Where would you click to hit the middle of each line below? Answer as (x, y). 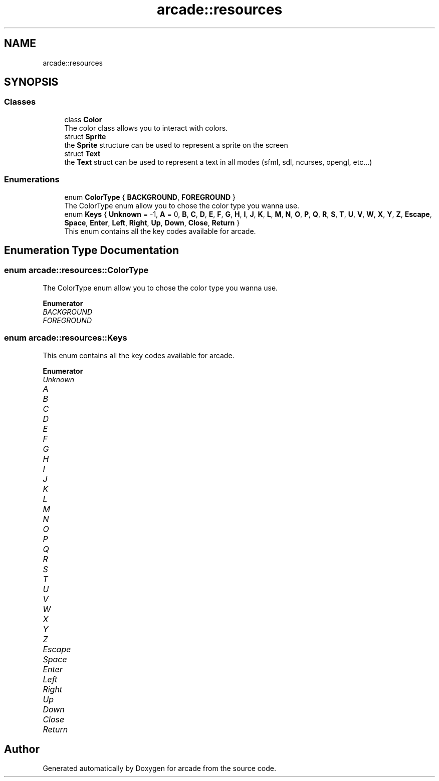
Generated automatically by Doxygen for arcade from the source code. (159, 768)
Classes (20, 102)
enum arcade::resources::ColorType (76, 270)
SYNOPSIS (31, 82)
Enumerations (32, 180)
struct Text (82, 153)
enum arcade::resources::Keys (66, 338)
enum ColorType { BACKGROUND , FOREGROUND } (150, 197)
